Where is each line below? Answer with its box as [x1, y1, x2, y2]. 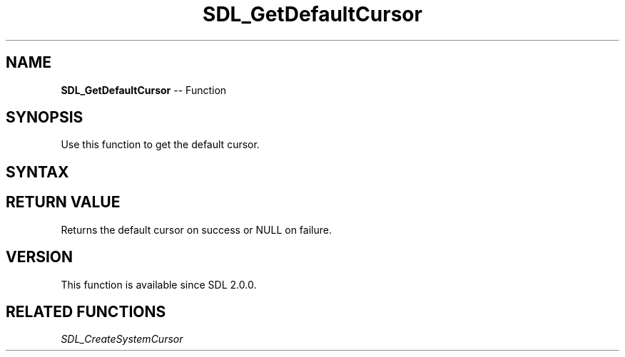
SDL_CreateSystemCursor [61, 333, 183, 346]
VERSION [6, 248, 73, 267]
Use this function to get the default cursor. [61, 138, 260, 151]
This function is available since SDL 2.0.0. [61, 278, 257, 291]
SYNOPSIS [6, 108, 83, 127]
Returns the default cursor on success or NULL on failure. [61, 223, 332, 236]
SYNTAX [6, 162, 69, 181]
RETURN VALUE [6, 193, 121, 212]
